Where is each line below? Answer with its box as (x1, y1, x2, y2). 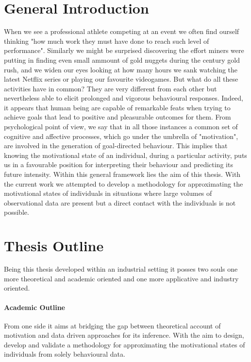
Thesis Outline (4, 236, 104, 256)
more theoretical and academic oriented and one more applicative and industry (4, 273, 239, 283)
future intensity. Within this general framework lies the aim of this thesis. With (4, 169, 241, 179)
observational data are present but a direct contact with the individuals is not (4, 197, 236, 207)
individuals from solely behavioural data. (4, 349, 125, 359)
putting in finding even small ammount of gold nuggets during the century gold (4, 54, 240, 65)
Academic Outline (4, 302, 65, 312)
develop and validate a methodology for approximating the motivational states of (4, 339, 245, 349)
